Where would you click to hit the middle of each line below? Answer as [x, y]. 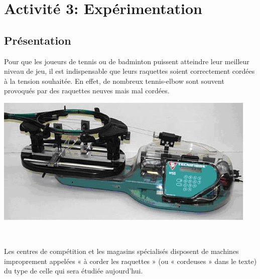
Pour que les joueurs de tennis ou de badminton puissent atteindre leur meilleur [127, 61]
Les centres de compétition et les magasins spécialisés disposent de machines [121, 251]
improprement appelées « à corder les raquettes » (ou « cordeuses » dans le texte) [131, 261]
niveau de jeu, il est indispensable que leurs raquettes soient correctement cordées [129, 71]
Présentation [38, 40]
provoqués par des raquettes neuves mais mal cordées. [87, 91]
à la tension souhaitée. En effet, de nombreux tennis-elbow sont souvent [114, 81]
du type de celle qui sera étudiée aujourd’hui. [74, 271]
